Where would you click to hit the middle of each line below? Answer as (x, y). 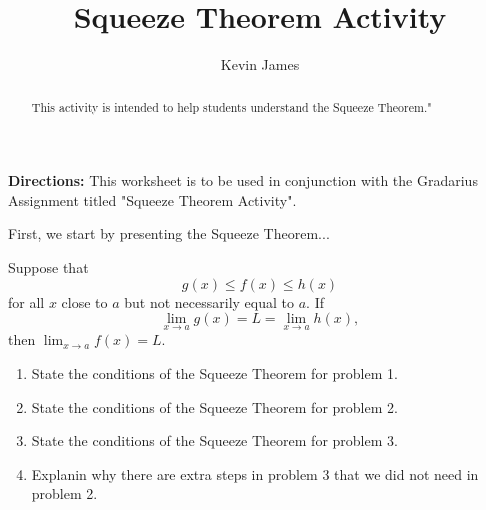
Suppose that (48, 266)
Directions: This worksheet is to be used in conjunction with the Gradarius (243, 180)
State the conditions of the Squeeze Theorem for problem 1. (214, 372)
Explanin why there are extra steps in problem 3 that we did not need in (255, 473)
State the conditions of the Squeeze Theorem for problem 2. (214, 406)
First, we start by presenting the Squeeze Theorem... (169, 233)
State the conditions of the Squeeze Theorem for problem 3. (214, 440)
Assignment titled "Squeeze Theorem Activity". (152, 199)
